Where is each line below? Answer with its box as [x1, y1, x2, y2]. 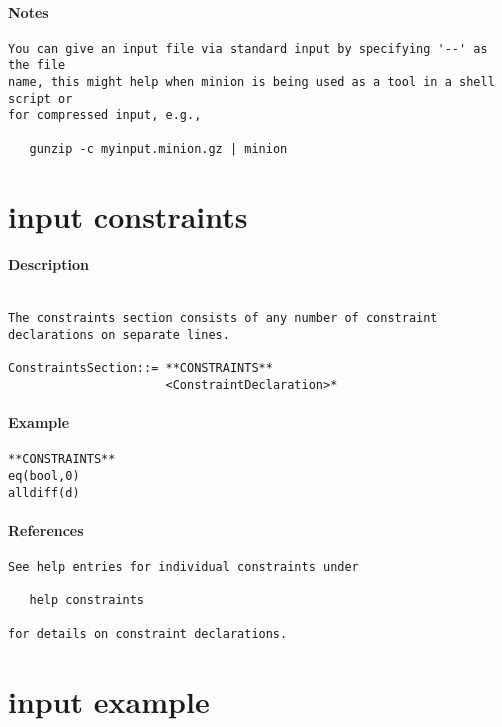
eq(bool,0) [8, 468, 80, 483]
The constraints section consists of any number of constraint [8, 311, 438, 326]
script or [8, 91, 73, 106]
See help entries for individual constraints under [8, 560, 359, 575]
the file [8, 58, 66, 73]
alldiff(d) [8, 485, 80, 500]
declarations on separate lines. [8, 327, 230, 342]
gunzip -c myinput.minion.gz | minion [29, 141, 288, 156]
